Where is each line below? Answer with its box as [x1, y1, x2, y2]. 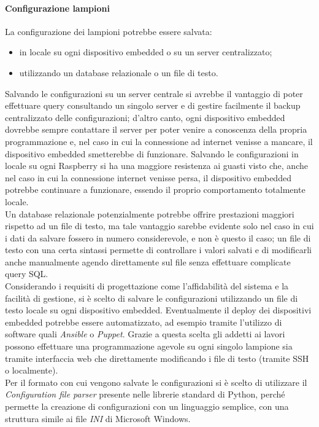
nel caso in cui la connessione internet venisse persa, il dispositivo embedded [5, 171, 291, 184]
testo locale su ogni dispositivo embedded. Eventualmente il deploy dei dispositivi [5, 304, 312, 316]
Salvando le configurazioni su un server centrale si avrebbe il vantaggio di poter [5, 87, 303, 100]
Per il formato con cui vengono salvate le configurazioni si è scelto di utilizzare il [5, 375, 307, 388]
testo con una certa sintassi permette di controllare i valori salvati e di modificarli [5, 243, 312, 256]
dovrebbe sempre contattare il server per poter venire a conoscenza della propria [5, 123, 307, 136]
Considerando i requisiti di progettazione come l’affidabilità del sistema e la [5, 280, 289, 292]
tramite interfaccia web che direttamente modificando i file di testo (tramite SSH [5, 351, 309, 364]
